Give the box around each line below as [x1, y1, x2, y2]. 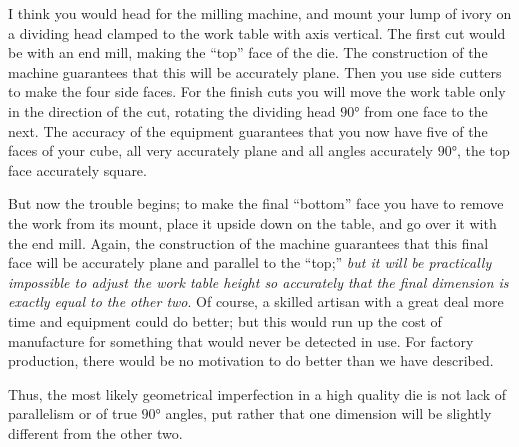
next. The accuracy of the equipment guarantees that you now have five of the [8, 120, 488, 141]
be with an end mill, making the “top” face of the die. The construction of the [8, 42, 488, 63]
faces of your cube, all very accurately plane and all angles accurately [8, 140, 433, 161]
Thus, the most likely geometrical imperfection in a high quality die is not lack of [8, 383, 507, 404]
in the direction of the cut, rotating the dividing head [8, 100, 336, 121]
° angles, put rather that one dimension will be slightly [155, 403, 492, 424]
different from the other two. [8, 422, 183, 443]
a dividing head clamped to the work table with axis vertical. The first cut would [8, 22, 506, 43]
